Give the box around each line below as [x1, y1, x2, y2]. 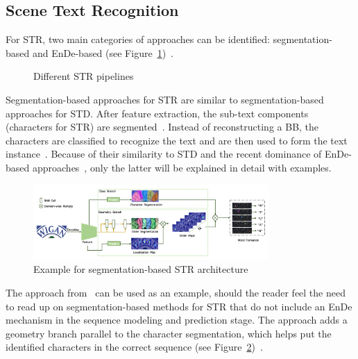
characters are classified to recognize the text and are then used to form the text [6, 133, 348, 147]
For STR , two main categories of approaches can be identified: [6, 32, 270, 47]
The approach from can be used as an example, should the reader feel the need [6, 285, 346, 300]
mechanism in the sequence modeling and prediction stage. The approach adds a [6, 312, 348, 327]
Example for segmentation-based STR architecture [33, 262, 248, 276]
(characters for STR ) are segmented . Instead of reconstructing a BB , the [6, 119, 319, 134]
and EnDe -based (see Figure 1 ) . [32, 45, 173, 60]
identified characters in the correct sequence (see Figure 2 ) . [6, 340, 263, 354]
